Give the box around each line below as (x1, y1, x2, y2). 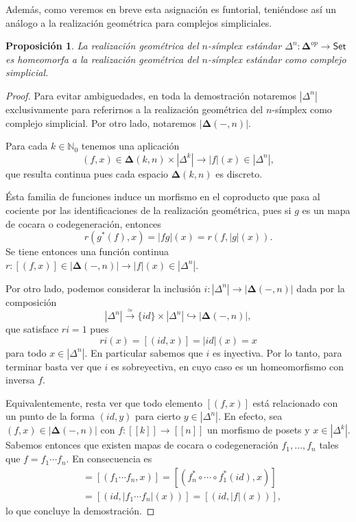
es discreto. (215, 166, 263, 180)
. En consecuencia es (66, 451, 152, 466)
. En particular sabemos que (84, 345, 203, 359)
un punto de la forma (5, 409, 95, 423)
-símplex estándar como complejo (207, 51, 346, 66)
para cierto (134, 409, 181, 423)
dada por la (296, 281, 345, 295)
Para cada (5, 139, 48, 153)
